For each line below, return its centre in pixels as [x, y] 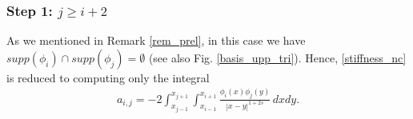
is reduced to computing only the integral [108, 77]
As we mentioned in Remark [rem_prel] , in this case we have [156, 40]
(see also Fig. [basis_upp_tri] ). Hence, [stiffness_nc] [277, 57]
